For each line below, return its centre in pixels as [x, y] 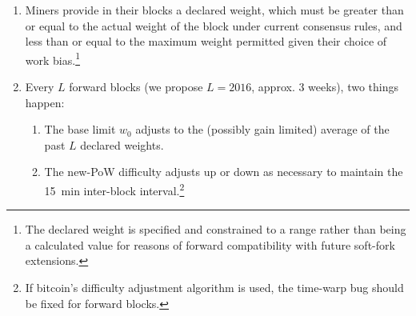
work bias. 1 [52, 58]
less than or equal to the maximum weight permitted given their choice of [206, 41]
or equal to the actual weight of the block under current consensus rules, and [214, 25]
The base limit [80, 129]
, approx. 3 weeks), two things [325, 87]
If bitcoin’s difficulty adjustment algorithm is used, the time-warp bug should [214, 288]
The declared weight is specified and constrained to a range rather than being [216, 229]
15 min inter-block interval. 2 [114, 189]
